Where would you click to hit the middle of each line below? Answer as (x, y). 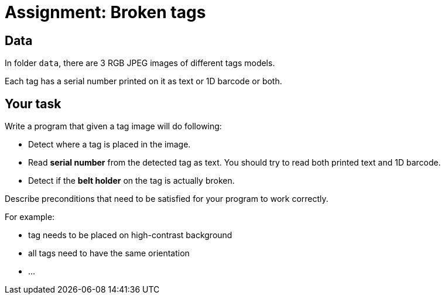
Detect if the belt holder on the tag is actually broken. (131, 181)
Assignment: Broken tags (105, 12)
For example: (30, 217)
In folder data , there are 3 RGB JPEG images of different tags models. (140, 63)
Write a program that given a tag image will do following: (113, 126)
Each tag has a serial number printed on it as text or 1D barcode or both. (143, 81)
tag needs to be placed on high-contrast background (130, 235)
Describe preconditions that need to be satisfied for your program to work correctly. (167, 199)
